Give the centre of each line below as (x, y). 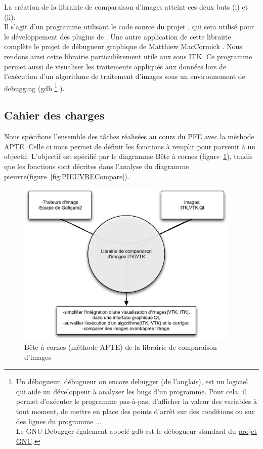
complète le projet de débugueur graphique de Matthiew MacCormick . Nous (123, 46)
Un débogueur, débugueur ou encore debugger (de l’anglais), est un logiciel (132, 381)
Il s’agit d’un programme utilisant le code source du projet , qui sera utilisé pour (129, 27)
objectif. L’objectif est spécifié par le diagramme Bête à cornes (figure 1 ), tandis (128, 156)
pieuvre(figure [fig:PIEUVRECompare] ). (67, 176)
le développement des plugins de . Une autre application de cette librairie (118, 36)
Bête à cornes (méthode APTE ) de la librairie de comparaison (121, 347)
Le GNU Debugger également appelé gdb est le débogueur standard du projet (136, 431)
